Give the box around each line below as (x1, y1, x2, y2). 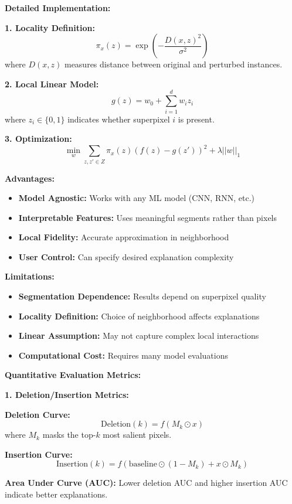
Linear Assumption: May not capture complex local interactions (18, 329, 259, 342)
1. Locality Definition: (5, 21, 95, 33)
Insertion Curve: (5, 448, 73, 460)
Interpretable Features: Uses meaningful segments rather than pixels (18, 211, 277, 223)
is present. (178, 113, 215, 125)
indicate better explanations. (5, 488, 108, 500)
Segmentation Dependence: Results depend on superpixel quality (18, 290, 266, 302)
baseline (128, 460, 157, 469)
